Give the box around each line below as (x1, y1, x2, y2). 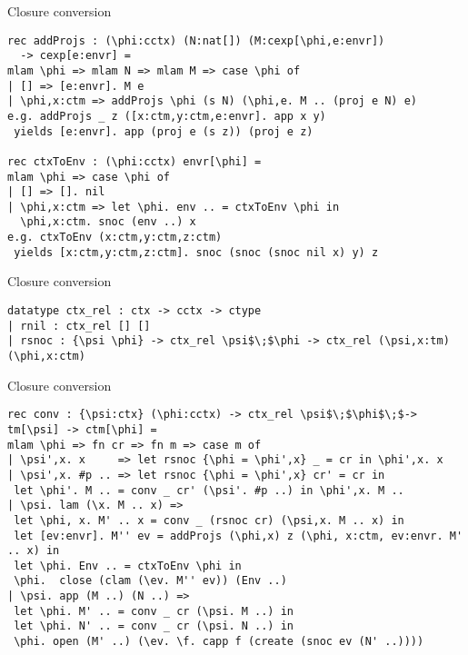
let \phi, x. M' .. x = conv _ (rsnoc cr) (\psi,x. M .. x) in (14, 513, 404, 527)
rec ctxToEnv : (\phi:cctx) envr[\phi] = (7, 154, 262, 168)
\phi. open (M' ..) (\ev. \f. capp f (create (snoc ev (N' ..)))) (14, 635, 424, 649)
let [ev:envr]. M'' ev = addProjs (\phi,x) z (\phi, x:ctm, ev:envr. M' (14, 529, 463, 542)
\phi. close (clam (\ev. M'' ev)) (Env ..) (14, 574, 287, 588)
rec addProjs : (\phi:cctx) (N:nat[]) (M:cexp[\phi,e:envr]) (7, 34, 385, 47)
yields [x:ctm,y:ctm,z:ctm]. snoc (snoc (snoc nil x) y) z (14, 245, 379, 259)
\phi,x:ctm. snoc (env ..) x (20, 215, 196, 229)
